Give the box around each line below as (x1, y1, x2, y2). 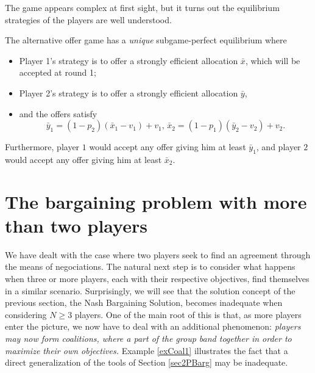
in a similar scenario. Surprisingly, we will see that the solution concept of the (5, 284, 296, 297)
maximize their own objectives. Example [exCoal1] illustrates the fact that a (5, 344, 288, 357)
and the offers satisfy (19, 107, 97, 120)
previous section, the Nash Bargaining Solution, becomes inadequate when (5, 296, 283, 309)
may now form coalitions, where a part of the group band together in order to (5, 332, 292, 345)
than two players (5, 212, 147, 237)
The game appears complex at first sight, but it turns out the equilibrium (5, 1, 280, 13)
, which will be (245, 54, 300, 67)
